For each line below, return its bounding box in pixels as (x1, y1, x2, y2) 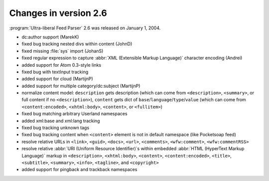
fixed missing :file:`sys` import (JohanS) (21, 48, 104, 54)
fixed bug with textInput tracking (21, 69, 89, 75)
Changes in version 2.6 (9, 7, 107, 18)
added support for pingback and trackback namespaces (21, 167, 137, 173)
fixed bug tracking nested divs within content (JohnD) (21, 41, 133, 47)
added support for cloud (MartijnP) (21, 76, 93, 82)
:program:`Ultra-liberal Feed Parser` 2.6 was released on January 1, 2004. (9, 25, 161, 31)
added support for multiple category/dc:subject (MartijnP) (21, 83, 140, 89)
